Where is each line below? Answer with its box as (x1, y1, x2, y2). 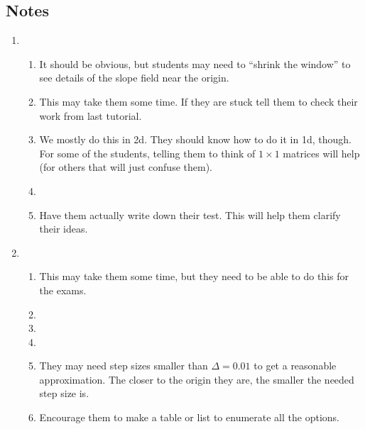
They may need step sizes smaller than (39, 358, 208, 373)
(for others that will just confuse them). (39, 160, 212, 174)
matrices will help (283, 145, 360, 160)
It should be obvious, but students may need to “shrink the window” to (39, 56, 351, 71)
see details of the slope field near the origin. (39, 70, 229, 85)
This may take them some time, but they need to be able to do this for (39, 269, 349, 284)
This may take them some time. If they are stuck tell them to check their (39, 94, 358, 108)
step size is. (39, 386, 89, 401)
